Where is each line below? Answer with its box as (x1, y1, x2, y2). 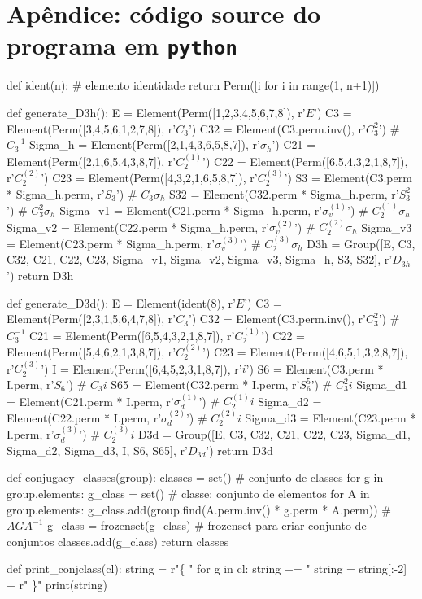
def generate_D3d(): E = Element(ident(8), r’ (7, 294, 236, 311)
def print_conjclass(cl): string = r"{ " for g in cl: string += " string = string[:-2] (7, 560, 407, 577)
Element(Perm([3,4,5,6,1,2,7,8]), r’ (7, 120, 176, 137)
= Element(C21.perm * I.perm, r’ (7, 392, 174, 409)
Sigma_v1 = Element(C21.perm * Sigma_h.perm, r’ (59, 202, 323, 219)
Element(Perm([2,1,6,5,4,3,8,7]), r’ (7, 152, 176, 169)
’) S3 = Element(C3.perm (284, 169, 412, 186)
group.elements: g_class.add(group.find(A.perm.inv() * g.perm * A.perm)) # (7, 501, 391, 518)
